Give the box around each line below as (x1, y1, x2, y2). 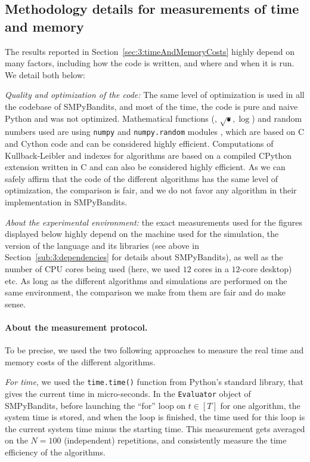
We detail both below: (5, 68, 85, 81)
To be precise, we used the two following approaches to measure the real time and (5, 344, 304, 356)
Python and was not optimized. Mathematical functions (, (5, 112, 217, 124)
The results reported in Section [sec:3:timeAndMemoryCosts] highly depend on (5, 45, 294, 57)
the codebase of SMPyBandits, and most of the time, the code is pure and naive (5, 100, 298, 112)
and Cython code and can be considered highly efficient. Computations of (5, 137, 274, 149)
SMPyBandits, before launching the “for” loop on (5, 399, 186, 411)
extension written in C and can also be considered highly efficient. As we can (5, 161, 286, 173)
